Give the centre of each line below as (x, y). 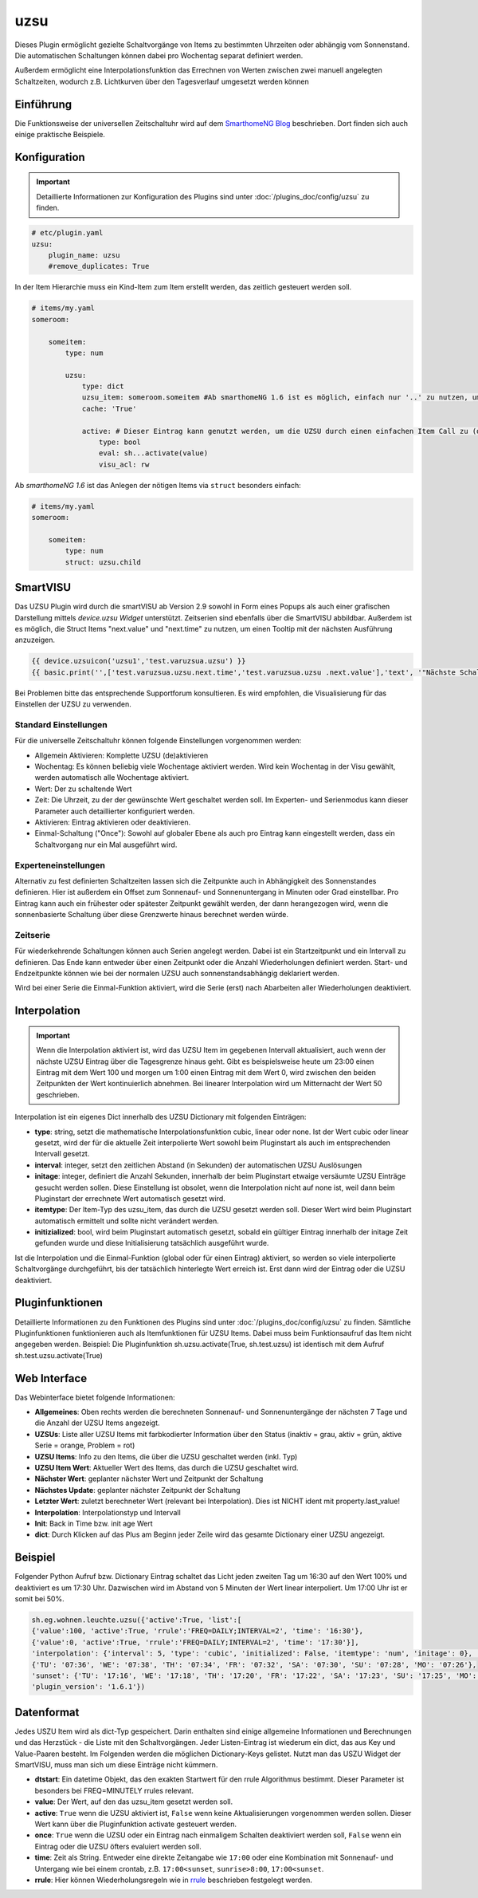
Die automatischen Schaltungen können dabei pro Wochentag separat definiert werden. (159, 55)
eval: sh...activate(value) (153, 453)
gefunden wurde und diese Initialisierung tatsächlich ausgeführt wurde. (152, 1243)
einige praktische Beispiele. (60, 135)
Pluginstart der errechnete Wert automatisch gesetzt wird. (130, 1198)
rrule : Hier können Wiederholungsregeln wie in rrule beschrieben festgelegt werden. (173, 1880)
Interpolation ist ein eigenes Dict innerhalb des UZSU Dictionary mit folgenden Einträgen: (161, 1117)
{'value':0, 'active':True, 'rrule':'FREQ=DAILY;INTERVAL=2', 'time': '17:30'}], (196, 1642)
